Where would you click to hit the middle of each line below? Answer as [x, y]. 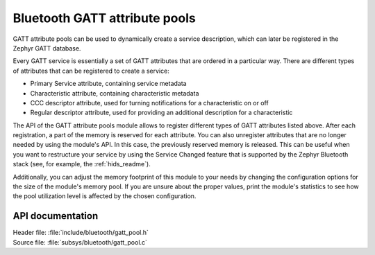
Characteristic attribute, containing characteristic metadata [115, 93]
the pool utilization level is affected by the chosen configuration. [105, 196]
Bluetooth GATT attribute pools [104, 18]
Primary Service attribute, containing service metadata [108, 84]
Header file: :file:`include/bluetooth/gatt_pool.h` [81, 233]
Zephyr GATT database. [47, 48]
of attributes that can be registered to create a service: [91, 71]
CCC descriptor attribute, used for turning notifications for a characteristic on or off [149, 103]
